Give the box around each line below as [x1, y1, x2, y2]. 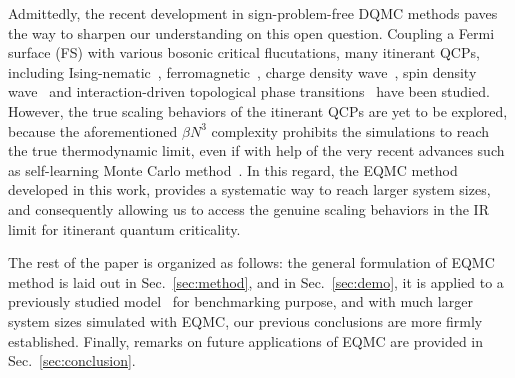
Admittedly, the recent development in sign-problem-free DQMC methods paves [8, 3, 498, 23]
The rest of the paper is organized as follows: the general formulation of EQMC [8, 252, 495, 273]
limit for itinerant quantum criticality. [8, 218, 241, 239]
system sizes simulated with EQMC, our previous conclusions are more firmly [8, 310, 483, 331]
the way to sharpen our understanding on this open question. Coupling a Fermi [8, 22, 495, 43]
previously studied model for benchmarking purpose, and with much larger [8, 291, 473, 312]
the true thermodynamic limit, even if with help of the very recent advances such [8, 140, 505, 161]
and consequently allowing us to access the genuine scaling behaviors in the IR [8, 198, 489, 219]
